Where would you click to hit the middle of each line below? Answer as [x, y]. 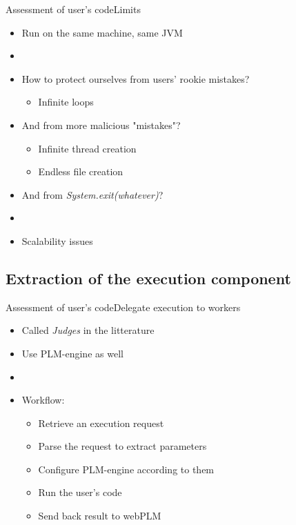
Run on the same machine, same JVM [102, 32]
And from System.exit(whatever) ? [92, 194]
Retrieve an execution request [101, 423]
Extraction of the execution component [148, 278]
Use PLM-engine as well [72, 353]
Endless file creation [81, 171]
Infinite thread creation [87, 148]
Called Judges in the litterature [88, 330]
